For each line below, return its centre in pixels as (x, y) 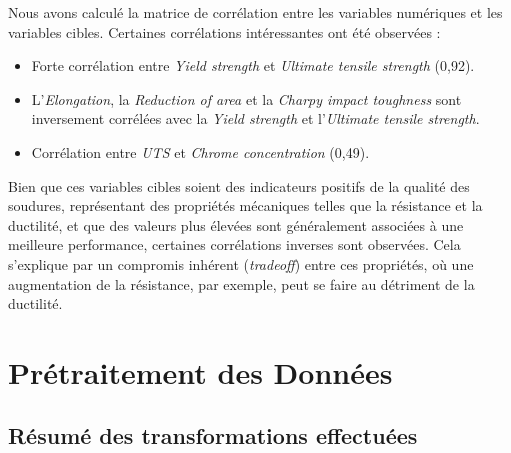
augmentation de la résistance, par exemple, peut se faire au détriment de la (241, 283)
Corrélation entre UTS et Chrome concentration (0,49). (200, 151)
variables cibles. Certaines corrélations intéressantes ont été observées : (224, 31)
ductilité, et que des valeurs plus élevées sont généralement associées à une (236, 224)
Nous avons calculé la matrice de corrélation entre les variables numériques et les (255, 12)
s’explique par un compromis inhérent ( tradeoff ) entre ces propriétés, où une (241, 263)
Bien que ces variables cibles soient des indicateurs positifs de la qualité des (239, 185)
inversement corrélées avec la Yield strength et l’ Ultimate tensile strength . (255, 118)
